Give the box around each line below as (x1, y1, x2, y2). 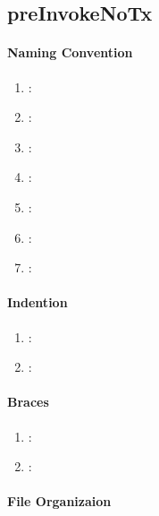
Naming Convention (7, 43, 133, 62)
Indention (7, 293, 68, 312)
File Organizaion (7, 492, 112, 511)
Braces (7, 392, 49, 411)
